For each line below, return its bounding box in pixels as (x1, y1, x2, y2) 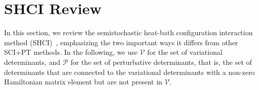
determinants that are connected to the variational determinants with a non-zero (4, 66, 255, 77)
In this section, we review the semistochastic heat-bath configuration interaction (4, 27, 253, 38)
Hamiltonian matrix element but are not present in (4, 76, 163, 87)
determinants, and (4, 56, 60, 67)
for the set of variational (147, 47, 223, 57)
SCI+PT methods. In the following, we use (4, 47, 138, 57)
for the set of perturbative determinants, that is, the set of (70, 56, 252, 67)
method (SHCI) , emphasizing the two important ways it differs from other (4, 37, 238, 47)
